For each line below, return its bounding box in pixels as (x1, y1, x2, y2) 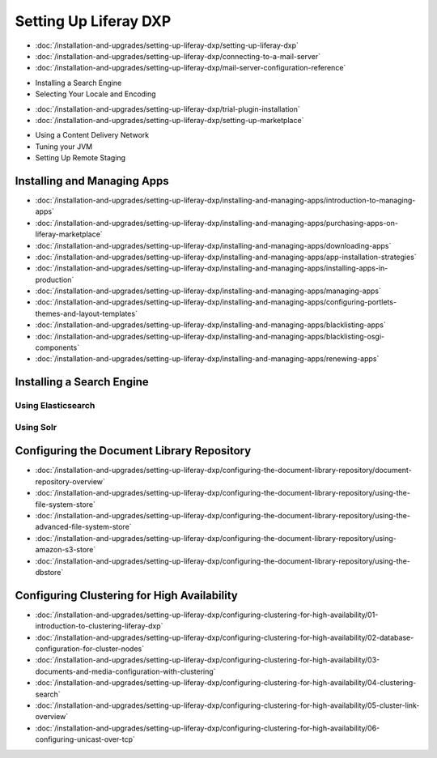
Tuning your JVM (35, 142, 93, 151)
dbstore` (35, 568, 64, 577)
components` (35, 343, 80, 352)
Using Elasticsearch (15, 400, 95, 411)
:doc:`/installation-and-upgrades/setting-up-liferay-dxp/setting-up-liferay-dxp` (35, 40, 299, 50)
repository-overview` (35, 476, 105, 486)
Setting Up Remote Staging (35, 153, 125, 163)
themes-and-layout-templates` (35, 309, 138, 318)
